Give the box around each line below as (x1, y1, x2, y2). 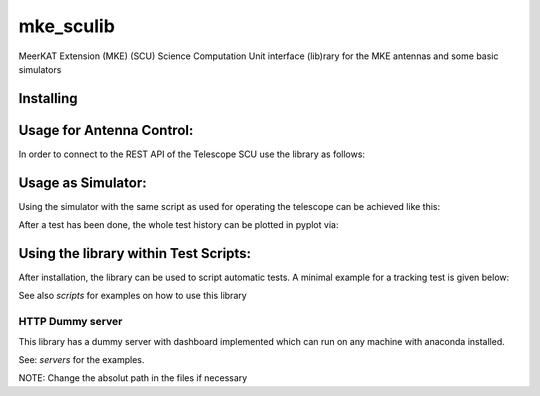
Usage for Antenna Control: (18, 121, 194, 139)
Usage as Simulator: (18, 174, 147, 191)
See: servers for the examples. (18, 353, 145, 365)
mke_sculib (18, 15, 115, 37)
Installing (18, 90, 79, 107)
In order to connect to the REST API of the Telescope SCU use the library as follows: (18, 148, 365, 160)
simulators (18, 63, 62, 75)
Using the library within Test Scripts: (18, 245, 252, 262)
